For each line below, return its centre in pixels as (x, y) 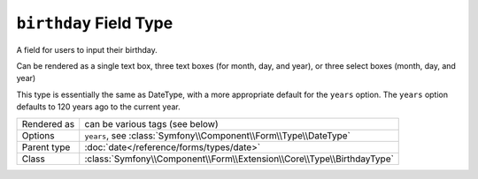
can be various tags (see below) (151, 123)
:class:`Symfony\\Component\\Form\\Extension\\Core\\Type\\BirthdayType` (239, 159)
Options (38, 135)
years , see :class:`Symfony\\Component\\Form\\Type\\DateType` (218, 135)
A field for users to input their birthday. (87, 49)
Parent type (46, 147)
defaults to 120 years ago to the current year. (98, 107)
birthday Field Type (95, 23)
